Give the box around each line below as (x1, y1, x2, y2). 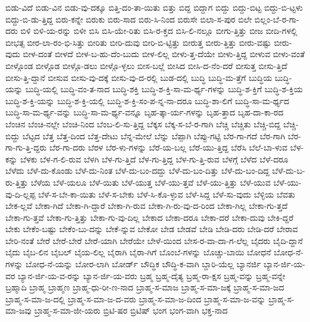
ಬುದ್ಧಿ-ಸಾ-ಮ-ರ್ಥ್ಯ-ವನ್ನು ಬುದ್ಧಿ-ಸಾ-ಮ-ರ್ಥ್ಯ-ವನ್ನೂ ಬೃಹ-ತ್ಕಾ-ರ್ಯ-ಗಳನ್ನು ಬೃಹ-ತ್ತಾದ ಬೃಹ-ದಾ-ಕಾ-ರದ (5, 106, 284, 118)
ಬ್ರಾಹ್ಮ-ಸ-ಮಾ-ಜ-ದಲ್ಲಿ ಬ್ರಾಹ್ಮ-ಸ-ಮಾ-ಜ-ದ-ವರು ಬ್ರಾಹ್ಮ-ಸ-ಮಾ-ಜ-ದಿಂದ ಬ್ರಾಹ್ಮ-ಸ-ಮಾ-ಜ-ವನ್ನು (5, 292, 266, 305)
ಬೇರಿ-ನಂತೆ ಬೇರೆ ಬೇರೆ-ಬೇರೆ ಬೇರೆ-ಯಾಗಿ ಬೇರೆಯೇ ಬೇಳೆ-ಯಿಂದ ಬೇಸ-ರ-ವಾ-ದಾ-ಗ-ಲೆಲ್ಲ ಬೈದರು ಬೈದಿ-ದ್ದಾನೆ (5, 234, 303, 246)
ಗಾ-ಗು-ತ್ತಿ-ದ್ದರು (5, 141, 47, 154)
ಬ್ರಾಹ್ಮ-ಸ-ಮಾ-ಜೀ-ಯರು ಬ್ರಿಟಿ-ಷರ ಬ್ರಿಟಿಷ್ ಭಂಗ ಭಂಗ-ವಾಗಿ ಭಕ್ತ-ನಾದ (34, 304, 228, 317)
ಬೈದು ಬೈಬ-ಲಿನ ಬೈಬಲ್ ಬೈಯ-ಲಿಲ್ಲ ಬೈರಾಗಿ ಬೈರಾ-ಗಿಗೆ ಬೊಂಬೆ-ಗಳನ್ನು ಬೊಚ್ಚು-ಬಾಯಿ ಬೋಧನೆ (5, 246, 271, 258)
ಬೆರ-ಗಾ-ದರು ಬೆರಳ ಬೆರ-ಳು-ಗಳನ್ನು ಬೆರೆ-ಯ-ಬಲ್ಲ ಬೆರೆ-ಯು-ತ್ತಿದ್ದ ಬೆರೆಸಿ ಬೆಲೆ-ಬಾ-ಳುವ (49, 141, 288, 154)
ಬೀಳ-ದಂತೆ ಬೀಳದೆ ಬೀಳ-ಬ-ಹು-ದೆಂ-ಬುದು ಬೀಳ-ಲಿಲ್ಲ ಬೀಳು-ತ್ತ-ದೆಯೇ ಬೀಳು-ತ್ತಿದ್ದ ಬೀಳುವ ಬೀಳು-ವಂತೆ (23, 48, 305, 60)
